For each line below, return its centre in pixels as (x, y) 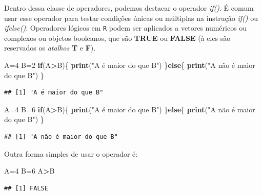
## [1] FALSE (26, 188)
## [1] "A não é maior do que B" (61, 137)
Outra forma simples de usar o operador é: (71, 153)
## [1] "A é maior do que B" (54, 93)
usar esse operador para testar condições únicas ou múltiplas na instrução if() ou (131, 18)
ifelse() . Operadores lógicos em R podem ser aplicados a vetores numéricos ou (126, 28)
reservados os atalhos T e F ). (50, 48)
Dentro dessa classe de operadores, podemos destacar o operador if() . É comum (129, 8)
